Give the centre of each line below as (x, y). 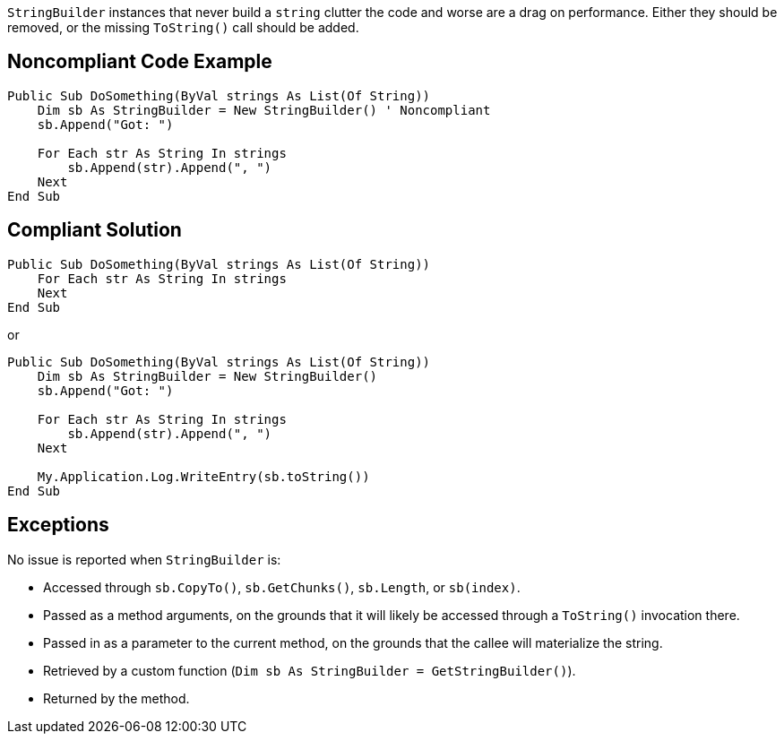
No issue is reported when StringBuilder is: (144, 559)
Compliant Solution (95, 230)
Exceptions (58, 525)
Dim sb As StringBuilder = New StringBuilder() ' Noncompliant (264, 110)
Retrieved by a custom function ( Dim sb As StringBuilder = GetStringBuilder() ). (310, 670)
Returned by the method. (116, 698)
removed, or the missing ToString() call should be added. (183, 27)
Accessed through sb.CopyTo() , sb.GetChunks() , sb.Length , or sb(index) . (282, 587)
